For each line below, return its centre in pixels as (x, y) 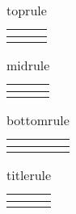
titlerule (29, 175)
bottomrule (38, 120)
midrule (28, 65)
